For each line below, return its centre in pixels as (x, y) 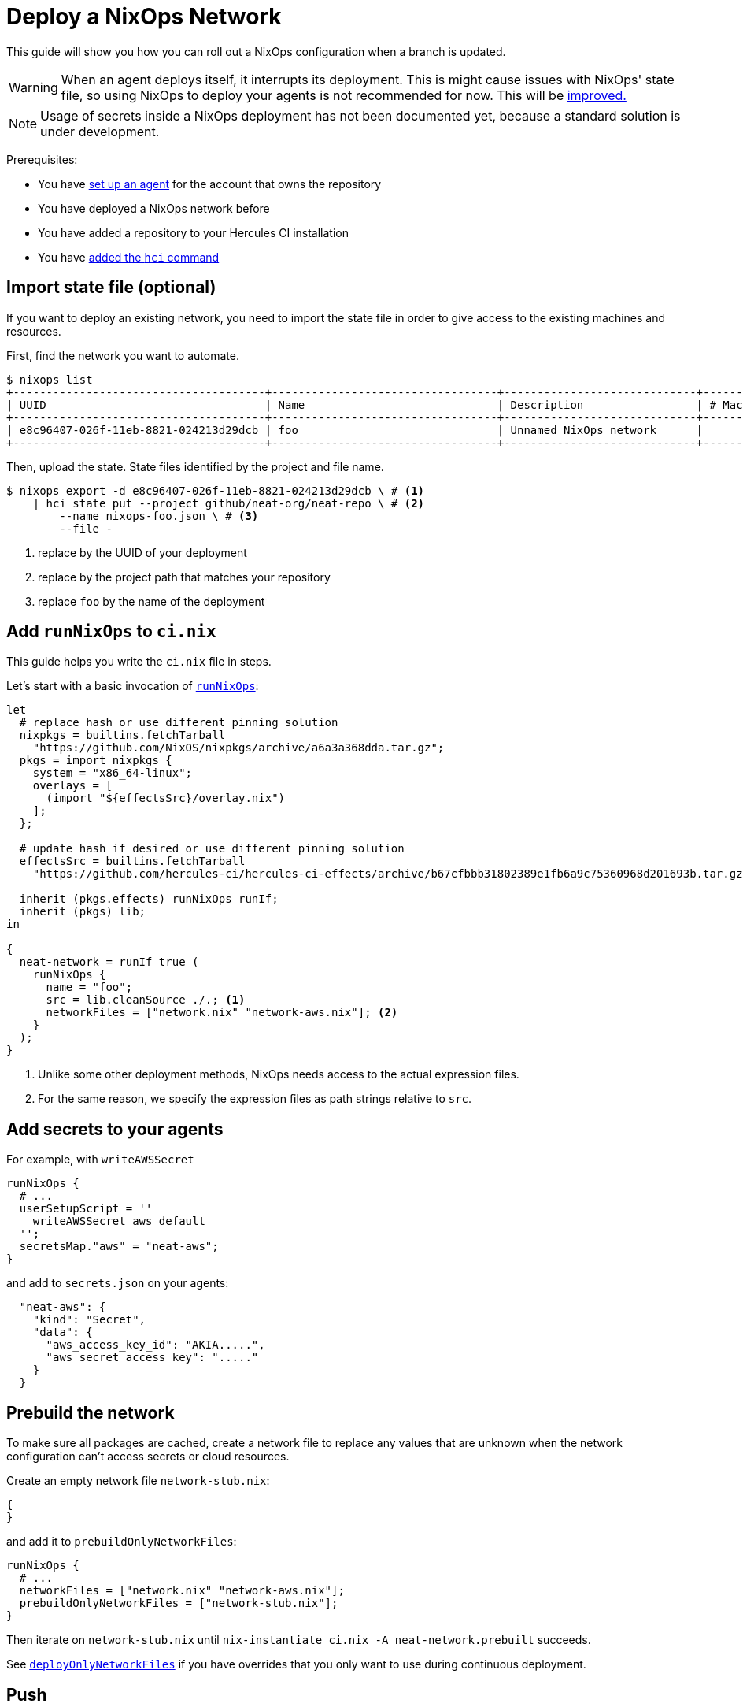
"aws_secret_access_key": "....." (152, 1358)
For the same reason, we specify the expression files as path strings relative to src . (255, 1099)
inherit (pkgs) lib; (83, 912)
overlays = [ (72, 786)
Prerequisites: (42, 159)
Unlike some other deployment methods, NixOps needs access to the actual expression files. (279, 1074)
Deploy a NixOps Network (144, 17)
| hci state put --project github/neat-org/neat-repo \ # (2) (229, 503)
